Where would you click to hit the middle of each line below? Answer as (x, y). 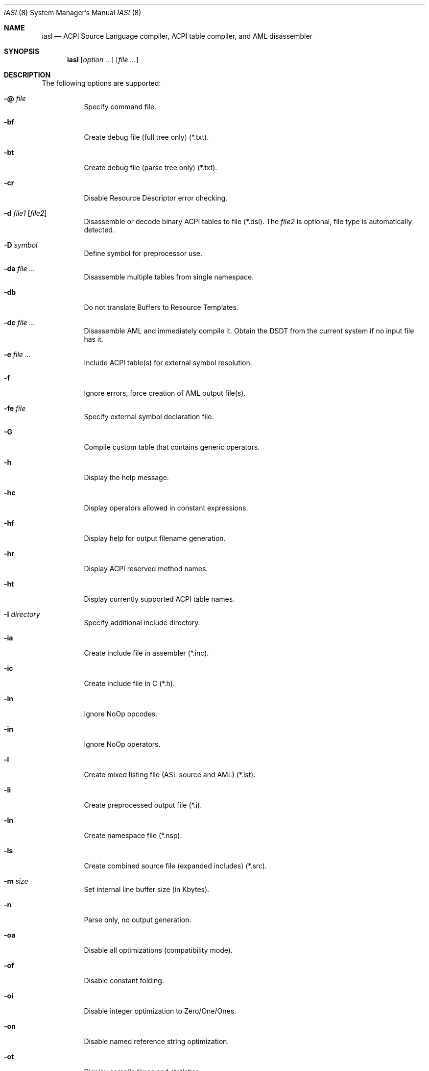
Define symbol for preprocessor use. (143, 253)
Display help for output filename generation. (155, 538)
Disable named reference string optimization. (156, 1041)
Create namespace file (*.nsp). (133, 835)
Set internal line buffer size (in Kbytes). (147, 889)
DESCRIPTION (27, 75)
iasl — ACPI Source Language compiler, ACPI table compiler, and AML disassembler (177, 36)
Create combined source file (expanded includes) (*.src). (175, 866)
